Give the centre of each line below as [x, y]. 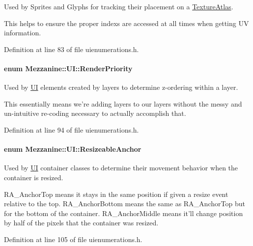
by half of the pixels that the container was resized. [81, 223]
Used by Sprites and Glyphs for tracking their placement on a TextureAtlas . [119, 6]
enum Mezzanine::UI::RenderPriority [68, 68]
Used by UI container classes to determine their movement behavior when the [121, 168]
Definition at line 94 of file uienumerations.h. [71, 129]
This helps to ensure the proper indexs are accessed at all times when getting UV [126, 23]
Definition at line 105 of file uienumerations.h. [73, 239]
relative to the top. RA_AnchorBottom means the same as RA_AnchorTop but [125, 204]
